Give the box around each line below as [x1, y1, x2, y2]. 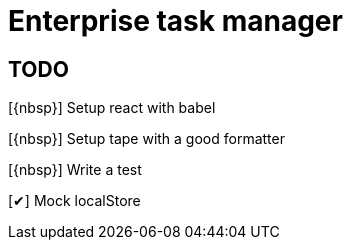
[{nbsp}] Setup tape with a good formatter [8, 130, 285, 148]
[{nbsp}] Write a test [8, 161, 142, 179]
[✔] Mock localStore [8, 192, 141, 210]
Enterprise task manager [8, 4, 343, 38]
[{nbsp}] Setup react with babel [8, 99, 216, 117]
